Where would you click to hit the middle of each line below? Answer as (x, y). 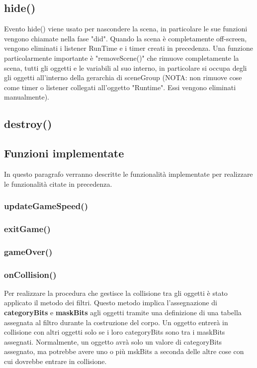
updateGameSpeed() (46, 206)
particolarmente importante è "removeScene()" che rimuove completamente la (122, 58)
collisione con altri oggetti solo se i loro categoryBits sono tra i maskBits (115, 332)
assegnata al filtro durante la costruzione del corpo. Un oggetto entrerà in (116, 322)
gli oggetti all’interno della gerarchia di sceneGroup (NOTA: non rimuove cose (123, 77)
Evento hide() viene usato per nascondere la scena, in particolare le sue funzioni (126, 29)
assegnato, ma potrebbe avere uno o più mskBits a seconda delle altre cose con (124, 351)
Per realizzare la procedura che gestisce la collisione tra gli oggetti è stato (116, 293)
